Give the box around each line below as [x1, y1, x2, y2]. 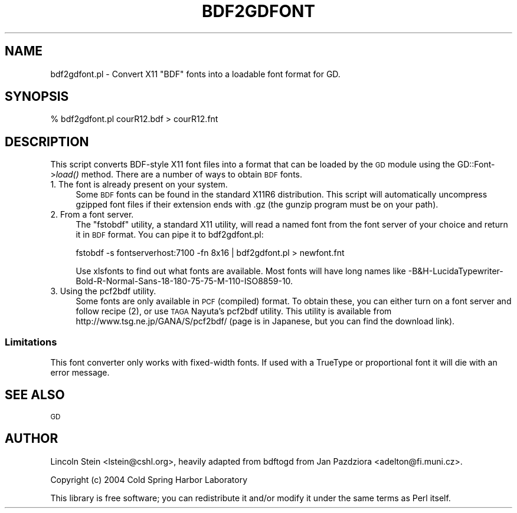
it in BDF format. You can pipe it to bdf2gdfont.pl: [76, 229, 264, 240]
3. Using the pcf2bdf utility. [50, 286, 156, 297]
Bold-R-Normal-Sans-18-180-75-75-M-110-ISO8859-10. [76, 276, 293, 287]
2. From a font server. [50, 209, 134, 220]
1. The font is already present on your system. [50, 179, 228, 190]
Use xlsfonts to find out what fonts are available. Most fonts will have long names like [76, 266, 406, 277]
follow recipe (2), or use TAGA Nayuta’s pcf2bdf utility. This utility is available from [76, 306, 392, 317]
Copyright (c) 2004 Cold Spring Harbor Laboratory [50, 474, 248, 485]
